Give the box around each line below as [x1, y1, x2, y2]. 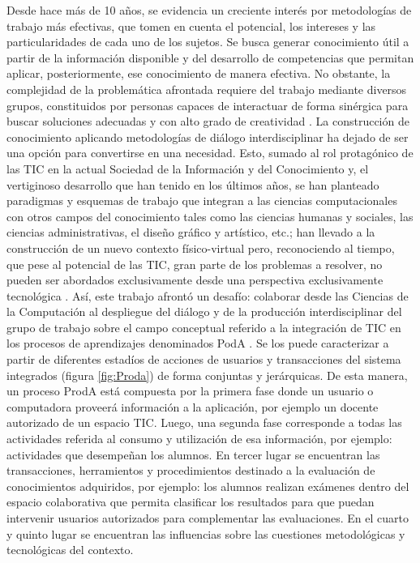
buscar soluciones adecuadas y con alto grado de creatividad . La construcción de [6, 113, 409, 130]
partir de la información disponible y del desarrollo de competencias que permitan [6, 49, 414, 66]
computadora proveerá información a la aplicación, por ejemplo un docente [6, 398, 379, 415]
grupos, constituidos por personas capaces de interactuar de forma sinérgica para [6, 96, 409, 113]
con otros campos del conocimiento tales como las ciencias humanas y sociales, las [6, 207, 414, 224]
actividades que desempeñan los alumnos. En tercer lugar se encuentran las [6, 446, 380, 463]
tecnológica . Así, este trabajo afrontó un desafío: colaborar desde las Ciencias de [6, 287, 409, 304]
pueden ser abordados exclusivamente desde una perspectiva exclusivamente [6, 271, 384, 288]
